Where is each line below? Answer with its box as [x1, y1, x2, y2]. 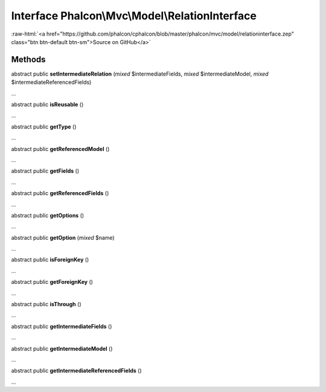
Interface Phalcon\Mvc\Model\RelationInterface [11, 9, 257, 22]
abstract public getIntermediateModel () [11, 345, 113, 352]
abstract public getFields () [11, 167, 80, 175]
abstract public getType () [11, 123, 77, 130]
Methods [11, 54, 46, 65]
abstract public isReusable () [11, 101, 84, 108]
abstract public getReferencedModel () [11, 145, 110, 152]
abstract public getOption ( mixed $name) [11, 234, 115, 241]
